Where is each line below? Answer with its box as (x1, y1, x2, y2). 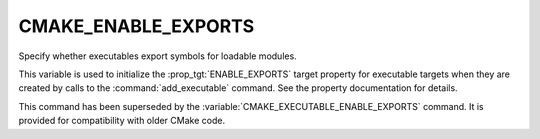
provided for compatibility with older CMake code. (18, 115, 225, 127)
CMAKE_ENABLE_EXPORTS (18, 15, 255, 37)
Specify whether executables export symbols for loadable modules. (18, 50, 297, 62)
